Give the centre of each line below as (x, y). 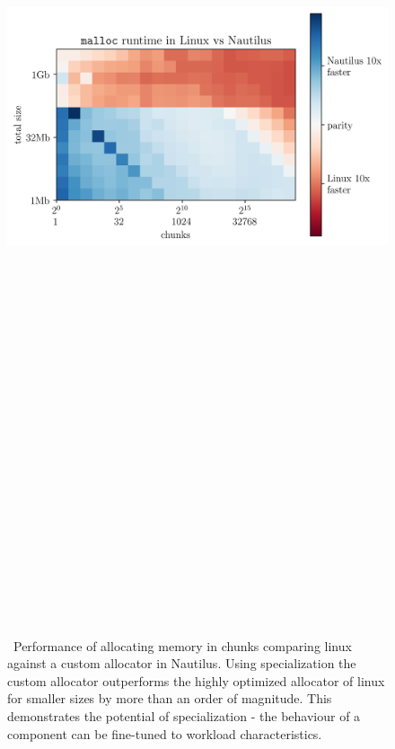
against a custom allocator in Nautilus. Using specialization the (182, 663)
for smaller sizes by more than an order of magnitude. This (170, 698)
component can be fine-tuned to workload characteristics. (165, 733)
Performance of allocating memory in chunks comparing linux (182, 645)
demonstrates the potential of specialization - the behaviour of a (184, 715)
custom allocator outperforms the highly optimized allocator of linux (196, 680)
